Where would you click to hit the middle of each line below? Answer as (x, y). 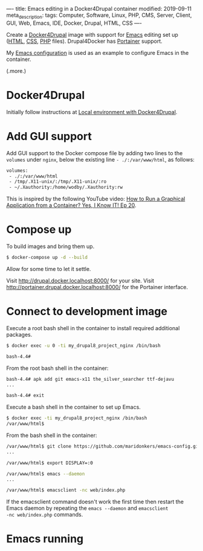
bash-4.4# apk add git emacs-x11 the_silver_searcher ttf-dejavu (90, 379)
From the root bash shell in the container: (57, 368)
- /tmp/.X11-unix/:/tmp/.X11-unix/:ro (58, 182)
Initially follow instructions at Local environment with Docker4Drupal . (92, 112)
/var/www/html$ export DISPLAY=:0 (50, 463)
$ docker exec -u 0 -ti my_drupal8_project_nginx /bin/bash (84, 346)
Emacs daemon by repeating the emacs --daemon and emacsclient (87, 508)
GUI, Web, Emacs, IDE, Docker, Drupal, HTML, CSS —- (74, 23)
